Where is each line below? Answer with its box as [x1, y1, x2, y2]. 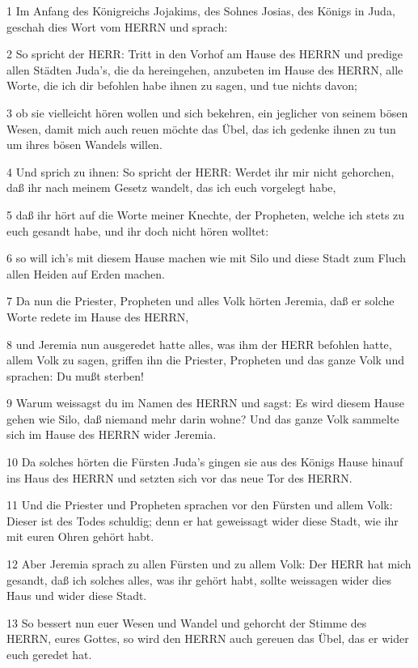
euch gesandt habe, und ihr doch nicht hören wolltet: [6, 222, 269, 239]
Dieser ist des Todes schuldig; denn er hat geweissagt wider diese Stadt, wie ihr [6, 512, 399, 529]
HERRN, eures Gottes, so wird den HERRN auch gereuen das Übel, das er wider [6, 630, 409, 647]
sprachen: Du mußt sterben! [6, 367, 144, 384]
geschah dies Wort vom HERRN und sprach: [6, 18, 228, 35]
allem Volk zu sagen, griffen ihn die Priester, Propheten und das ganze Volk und [6, 351, 404, 368]
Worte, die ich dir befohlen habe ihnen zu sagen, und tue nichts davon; [6, 77, 357, 94]
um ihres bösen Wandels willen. [6, 136, 163, 153]
